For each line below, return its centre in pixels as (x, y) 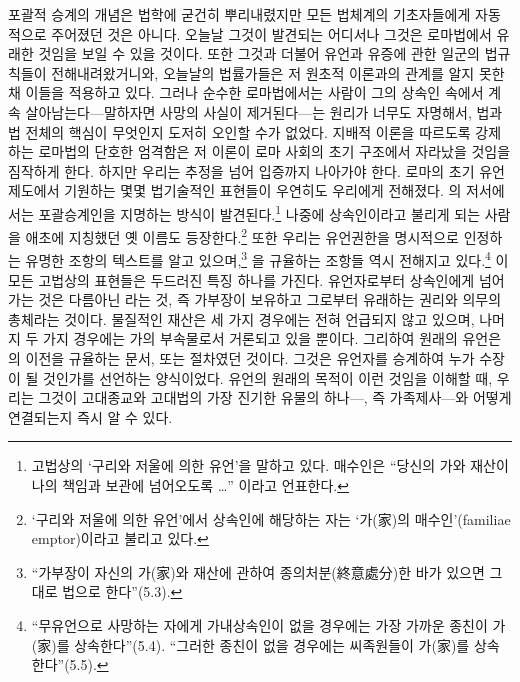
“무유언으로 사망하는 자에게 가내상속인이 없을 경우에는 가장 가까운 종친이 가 (268, 625)
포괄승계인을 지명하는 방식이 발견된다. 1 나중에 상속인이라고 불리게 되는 (259, 212)
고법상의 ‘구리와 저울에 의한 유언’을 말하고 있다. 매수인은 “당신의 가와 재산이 (270, 465)
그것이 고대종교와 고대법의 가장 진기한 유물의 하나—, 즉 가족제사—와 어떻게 (275, 397)
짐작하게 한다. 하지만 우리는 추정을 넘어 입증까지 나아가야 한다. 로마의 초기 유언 (256, 170)
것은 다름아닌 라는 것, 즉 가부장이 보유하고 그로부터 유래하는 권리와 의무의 (270, 299)
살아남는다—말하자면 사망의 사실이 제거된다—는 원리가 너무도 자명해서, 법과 (264, 111)
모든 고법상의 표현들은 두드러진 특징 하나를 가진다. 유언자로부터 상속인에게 (241, 279)
